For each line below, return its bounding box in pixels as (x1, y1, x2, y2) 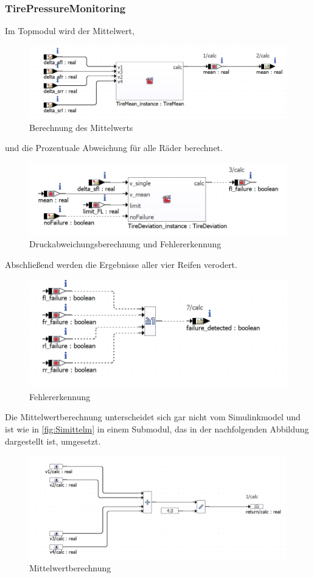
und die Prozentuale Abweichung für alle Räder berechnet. (5, 141, 223, 154)
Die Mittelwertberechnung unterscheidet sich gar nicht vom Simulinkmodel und (5, 411, 301, 423)
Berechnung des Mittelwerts (29, 121, 133, 133)
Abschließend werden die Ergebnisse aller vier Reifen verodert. (5, 258, 237, 271)
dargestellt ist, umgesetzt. (5, 434, 101, 447)
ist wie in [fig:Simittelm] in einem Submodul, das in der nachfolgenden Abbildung (5, 422, 309, 435)
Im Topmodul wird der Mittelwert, (5, 24, 134, 37)
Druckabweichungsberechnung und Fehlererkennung (29, 238, 222, 250)
